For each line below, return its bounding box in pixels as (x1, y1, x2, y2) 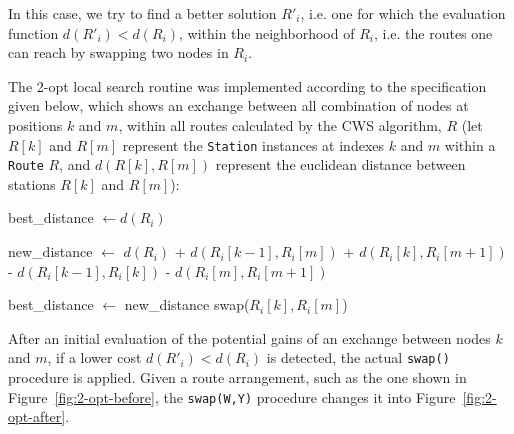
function (8, 22, 59, 43)
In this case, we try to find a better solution (8, 3, 277, 23)
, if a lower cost (47, 347, 142, 368)
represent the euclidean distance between (215, 154, 466, 175)
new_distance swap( (124, 294, 250, 315)
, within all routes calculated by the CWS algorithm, (118, 114, 442, 135)
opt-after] (8, 406, 66, 427)
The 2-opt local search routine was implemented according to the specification (8, 75, 487, 96)
